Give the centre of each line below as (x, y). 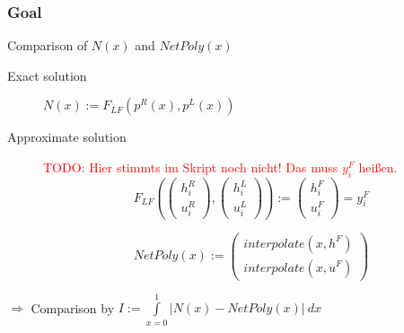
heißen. (378, 167)
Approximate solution (67, 137)
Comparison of (48, 45)
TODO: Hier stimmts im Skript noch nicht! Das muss (191, 167)
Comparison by (73, 307)
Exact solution (47, 75)
